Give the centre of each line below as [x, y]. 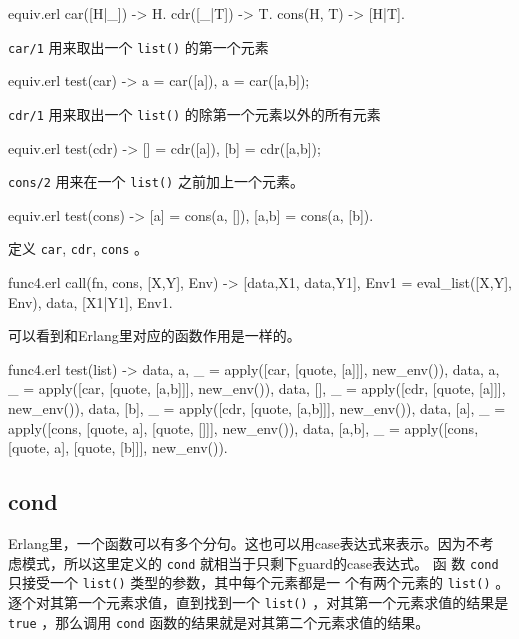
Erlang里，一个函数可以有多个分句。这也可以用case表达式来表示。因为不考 [251, 542]
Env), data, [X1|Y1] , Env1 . [90, 301]
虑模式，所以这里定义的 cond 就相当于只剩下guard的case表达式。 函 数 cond [253, 562]
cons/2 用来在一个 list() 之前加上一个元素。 [156, 181]
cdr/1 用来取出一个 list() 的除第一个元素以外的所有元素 [194, 113]
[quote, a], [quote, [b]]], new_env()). [118, 447]
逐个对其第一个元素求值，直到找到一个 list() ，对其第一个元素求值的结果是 [258, 601]
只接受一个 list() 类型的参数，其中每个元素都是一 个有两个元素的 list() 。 [259, 582]
